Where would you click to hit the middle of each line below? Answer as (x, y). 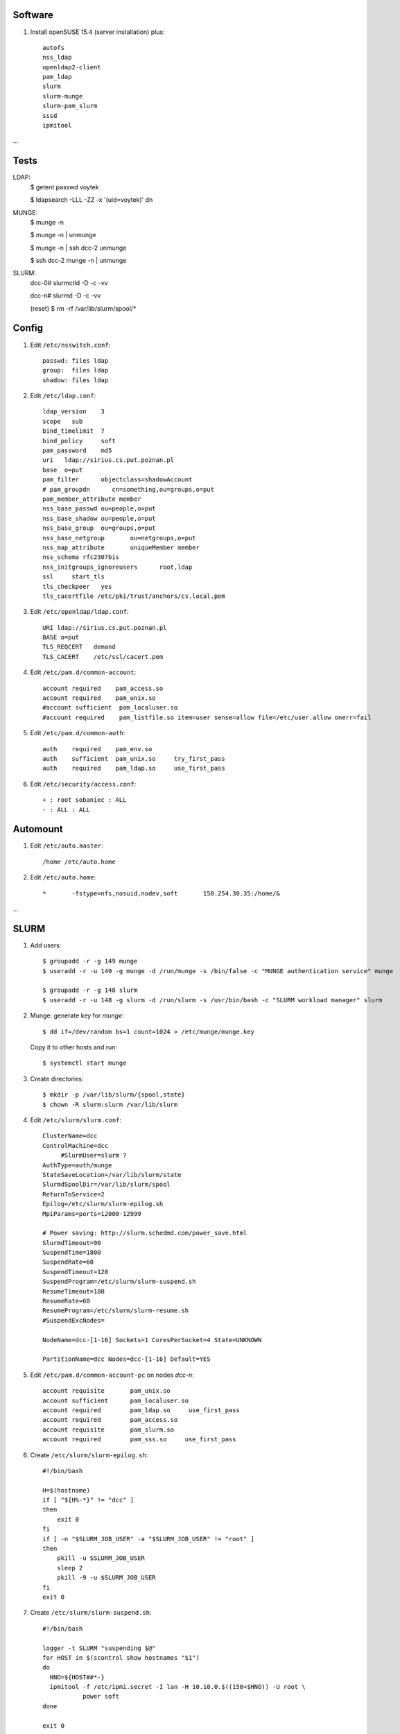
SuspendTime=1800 (72, 1253)
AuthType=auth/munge (77, 1165)
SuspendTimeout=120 (76, 1272)
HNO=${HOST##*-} (77, 1677)
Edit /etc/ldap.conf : (63, 396)
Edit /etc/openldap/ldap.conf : (79, 612)
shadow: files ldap (76, 380)
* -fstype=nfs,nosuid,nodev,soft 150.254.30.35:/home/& (161, 893)
